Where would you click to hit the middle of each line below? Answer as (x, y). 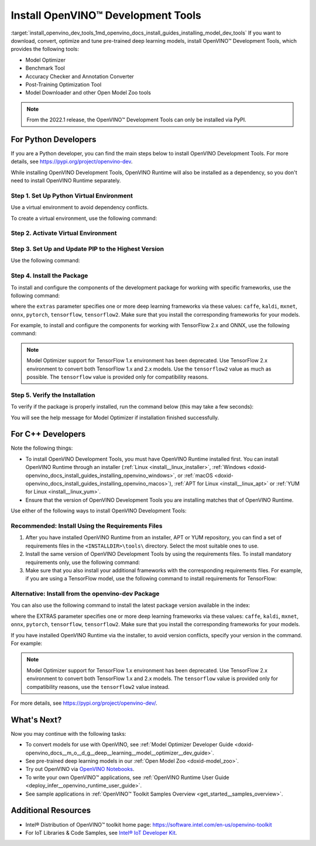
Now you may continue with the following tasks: (68, 733)
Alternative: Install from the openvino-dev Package (85, 594)
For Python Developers (54, 139)
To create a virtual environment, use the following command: (84, 218)
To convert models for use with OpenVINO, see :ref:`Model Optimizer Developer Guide (129, 745)
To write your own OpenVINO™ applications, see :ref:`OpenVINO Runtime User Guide (127, 777)
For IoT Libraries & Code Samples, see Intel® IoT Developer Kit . (101, 833)
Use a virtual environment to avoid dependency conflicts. (80, 208)
